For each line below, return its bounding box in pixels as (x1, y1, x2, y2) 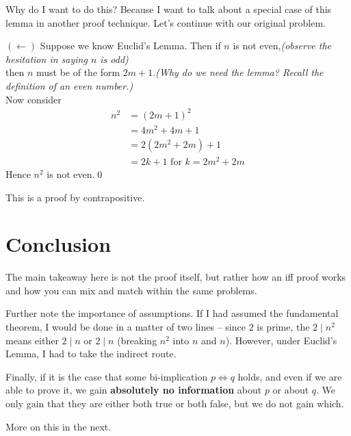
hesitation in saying (5, 51, 88, 66)
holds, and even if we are (237, 369, 342, 383)
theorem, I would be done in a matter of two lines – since (5, 320, 246, 334)
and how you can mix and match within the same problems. (5, 283, 257, 297)
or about (272, 383, 309, 397)
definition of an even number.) (5, 78, 133, 92)
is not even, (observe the (233, 38, 332, 53)
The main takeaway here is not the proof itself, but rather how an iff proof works (5, 270, 346, 284)
